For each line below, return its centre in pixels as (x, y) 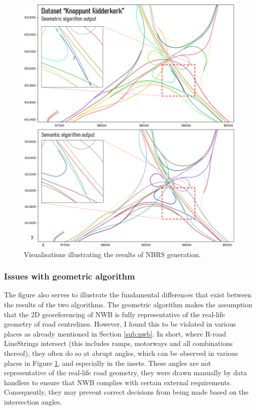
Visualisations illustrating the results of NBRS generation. (112, 254)
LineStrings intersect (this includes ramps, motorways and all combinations (118, 343)
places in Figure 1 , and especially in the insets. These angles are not (108, 363)
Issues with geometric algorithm (69, 276)
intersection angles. (33, 401)
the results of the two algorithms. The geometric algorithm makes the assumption (128, 305)
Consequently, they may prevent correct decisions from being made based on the (126, 392)
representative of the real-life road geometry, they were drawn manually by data (126, 373)
